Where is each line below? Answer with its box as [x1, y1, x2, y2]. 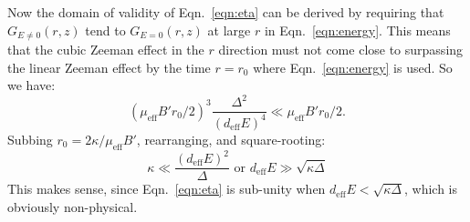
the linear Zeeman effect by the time [7, 57, 211, 76]
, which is [404, 179, 458, 198]
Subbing [7, 129, 53, 148]
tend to [85, 20, 126, 39]
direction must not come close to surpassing [218, 40, 464, 59]
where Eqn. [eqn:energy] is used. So [253, 57, 453, 76]
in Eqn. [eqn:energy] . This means [264, 20, 451, 39]
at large [207, 20, 251, 39]
